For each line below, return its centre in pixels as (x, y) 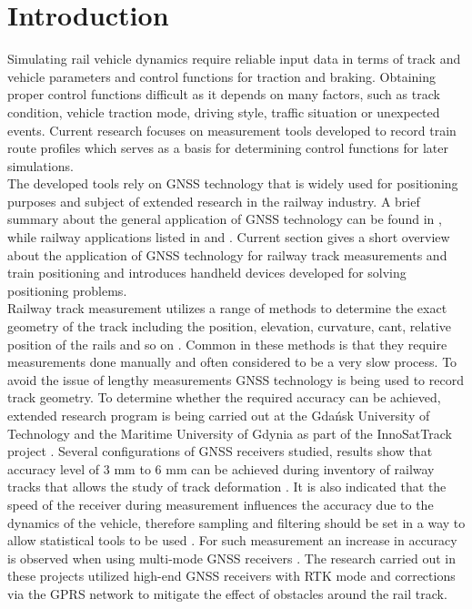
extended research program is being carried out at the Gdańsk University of (219, 415)
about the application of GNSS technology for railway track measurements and (227, 254)
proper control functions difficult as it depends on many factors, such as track (224, 94)
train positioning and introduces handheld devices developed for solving (207, 273)
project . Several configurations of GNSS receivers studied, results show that (220, 451)
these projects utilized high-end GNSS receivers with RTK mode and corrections (231, 576)
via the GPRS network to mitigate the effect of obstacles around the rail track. (227, 593)
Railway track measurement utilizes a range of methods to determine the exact (227, 308)
